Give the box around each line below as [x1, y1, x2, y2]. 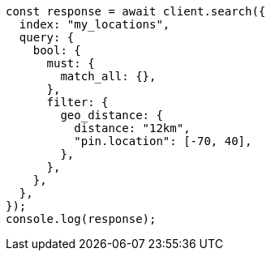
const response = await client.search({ [6, 5, 266, 18]
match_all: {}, [60, 70, 157, 83]
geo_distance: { [60, 109, 163, 122]
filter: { [46, 96, 109, 109]
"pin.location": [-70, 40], [74, 135, 252, 148]
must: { [46, 57, 95, 70]
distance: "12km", [74, 122, 191, 135]
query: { [19, 31, 75, 44]
